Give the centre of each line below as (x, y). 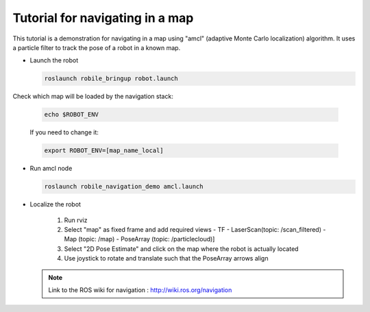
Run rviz (76, 220)
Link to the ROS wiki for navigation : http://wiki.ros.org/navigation (140, 290)
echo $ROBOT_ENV (72, 115)
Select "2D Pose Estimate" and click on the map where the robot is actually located (181, 249)
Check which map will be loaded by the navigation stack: (93, 97)
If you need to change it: (64, 132)
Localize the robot (56, 204)
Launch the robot (54, 60)
